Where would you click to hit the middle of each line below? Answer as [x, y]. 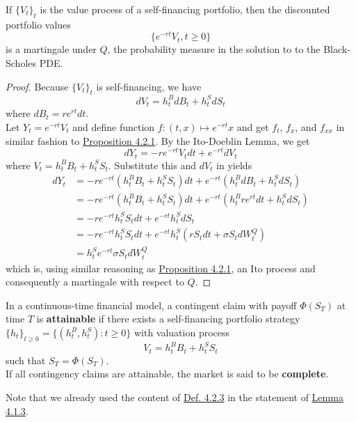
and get [253, 127]
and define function [114, 127]
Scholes [21, 63]
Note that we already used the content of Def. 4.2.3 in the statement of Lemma [175, 397]
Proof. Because [37, 86]
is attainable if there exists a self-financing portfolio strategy [168, 319]
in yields [234, 165]
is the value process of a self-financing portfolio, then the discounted [185, 9]
